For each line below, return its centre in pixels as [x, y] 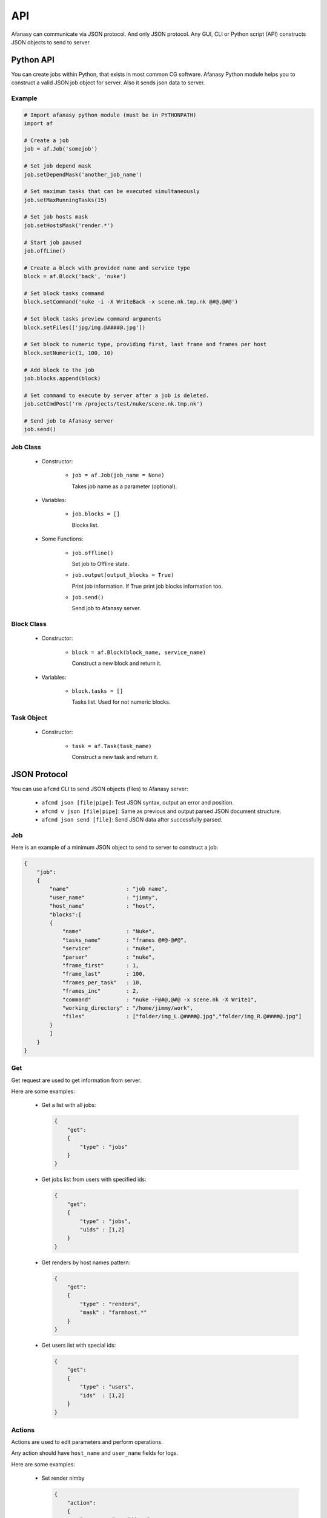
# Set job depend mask [58, 166]
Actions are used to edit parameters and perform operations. [87, 1442]
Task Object [29, 718]
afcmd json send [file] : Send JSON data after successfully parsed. [132, 820]
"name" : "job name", [108, 889]
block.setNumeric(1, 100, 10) [69, 353]
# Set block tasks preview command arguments [93, 319]
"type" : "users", [107, 1387]
